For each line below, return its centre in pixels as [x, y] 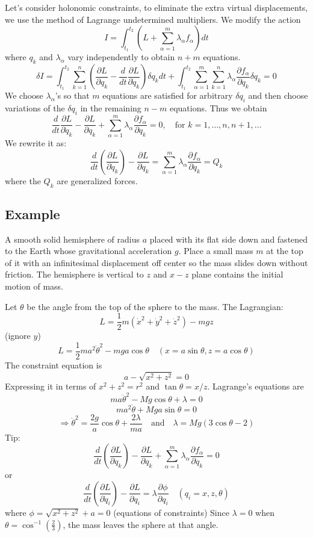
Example [33, 213]
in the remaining [111, 108]
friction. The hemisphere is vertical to [74, 274]
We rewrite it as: [36, 143]
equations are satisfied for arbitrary [168, 95]
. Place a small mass [216, 251]
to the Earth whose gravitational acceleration [88, 251]
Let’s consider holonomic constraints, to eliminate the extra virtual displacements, [156, 7]
